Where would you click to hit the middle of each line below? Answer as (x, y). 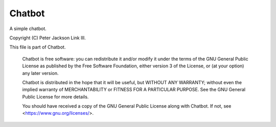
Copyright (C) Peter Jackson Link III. (48, 38)
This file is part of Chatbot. (38, 47)
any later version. (40, 73)
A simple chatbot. (28, 29)
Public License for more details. (55, 96)
